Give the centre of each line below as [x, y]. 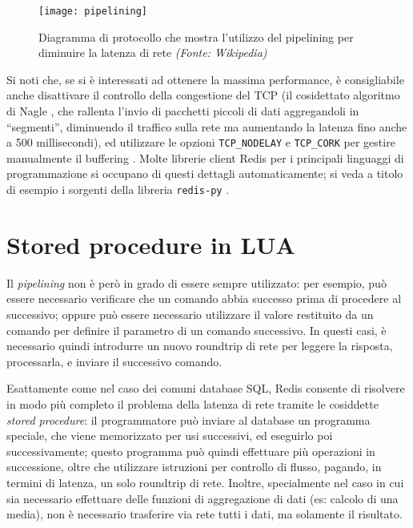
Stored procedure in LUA [151, 244]
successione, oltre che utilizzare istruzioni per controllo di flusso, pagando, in [194, 467]
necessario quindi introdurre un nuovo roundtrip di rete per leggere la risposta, [200, 346]
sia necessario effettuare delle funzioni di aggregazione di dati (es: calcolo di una [202, 498]
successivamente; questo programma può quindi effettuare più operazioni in [191, 451]
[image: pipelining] [93, 11]
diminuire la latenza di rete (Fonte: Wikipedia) [153, 52]
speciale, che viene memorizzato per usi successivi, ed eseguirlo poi [170, 435]
